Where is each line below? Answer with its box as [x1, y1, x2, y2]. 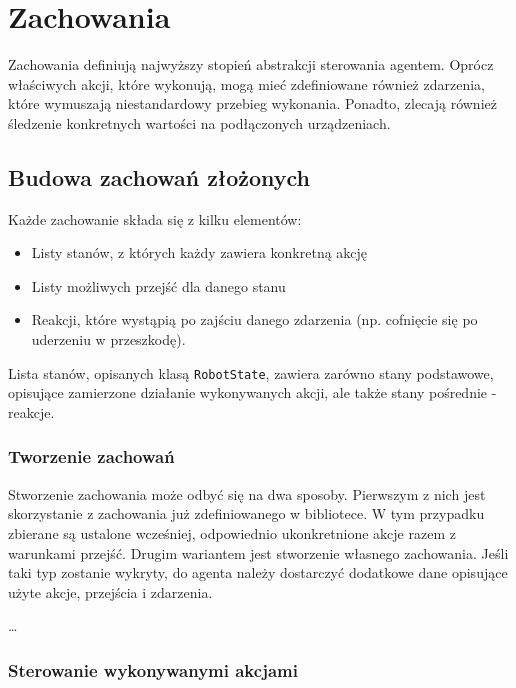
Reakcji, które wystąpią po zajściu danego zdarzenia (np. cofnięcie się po [31, 309, 478, 330]
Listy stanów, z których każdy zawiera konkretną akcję [31, 242, 368, 263]
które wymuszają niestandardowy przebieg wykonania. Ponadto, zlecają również [8, 93, 497, 114]
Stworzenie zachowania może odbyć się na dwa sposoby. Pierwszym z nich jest [8, 483, 486, 504]
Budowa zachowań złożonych [8, 161, 311, 192]
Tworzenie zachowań [8, 444, 175, 469]
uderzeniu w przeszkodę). [31, 329, 186, 350]
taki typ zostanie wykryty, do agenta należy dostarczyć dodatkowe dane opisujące [8, 562, 508, 583]
